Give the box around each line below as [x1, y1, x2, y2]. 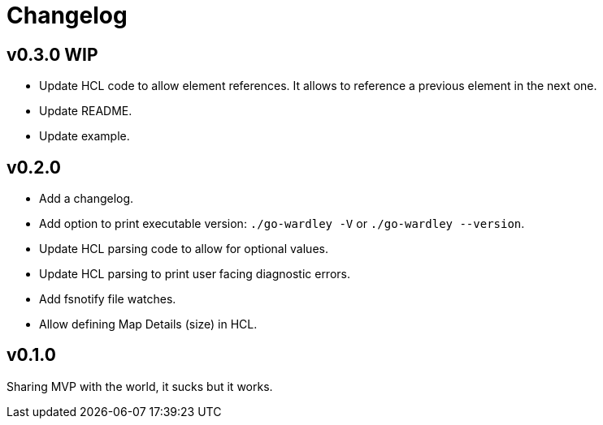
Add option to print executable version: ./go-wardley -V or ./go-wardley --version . [39, 217, 525, 231]
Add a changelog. [39, 191, 134, 206]
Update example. [39, 129, 130, 144]
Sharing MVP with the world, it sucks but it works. [7, 379, 273, 393]
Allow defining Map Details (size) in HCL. [39, 317, 258, 332]
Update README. [39, 104, 132, 118]
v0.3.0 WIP [7, 44, 98, 65]
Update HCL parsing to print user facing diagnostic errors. [39, 267, 350, 281]
